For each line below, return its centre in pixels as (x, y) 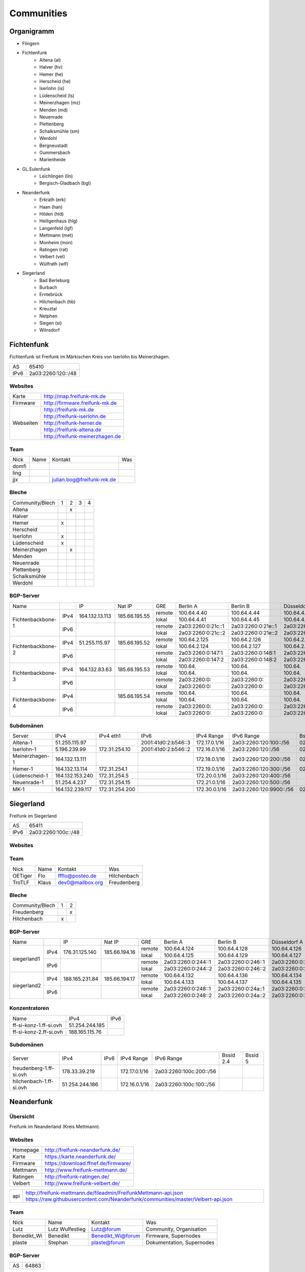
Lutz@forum (106, 1229)
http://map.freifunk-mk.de (75, 396)
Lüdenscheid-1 (30, 776)
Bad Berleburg (54, 280)
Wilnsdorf (50, 330)
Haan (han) (51, 207)
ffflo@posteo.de (77, 876)
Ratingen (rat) (54, 250)
